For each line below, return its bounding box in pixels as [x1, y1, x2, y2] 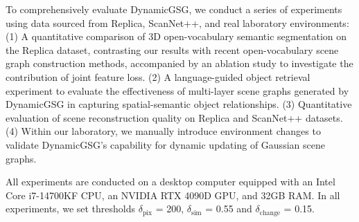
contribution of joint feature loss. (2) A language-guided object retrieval [6, 69, 310, 84]
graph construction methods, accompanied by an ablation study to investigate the [6, 56, 353, 71]
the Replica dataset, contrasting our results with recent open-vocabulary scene [6, 42, 339, 57]
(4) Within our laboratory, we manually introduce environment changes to [6, 124, 321, 138]
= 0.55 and [205, 201, 252, 216]
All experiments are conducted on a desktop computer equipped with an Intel [6, 174, 335, 189]
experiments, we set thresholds [6, 201, 136, 216]
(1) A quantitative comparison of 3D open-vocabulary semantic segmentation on [6, 29, 347, 44]
